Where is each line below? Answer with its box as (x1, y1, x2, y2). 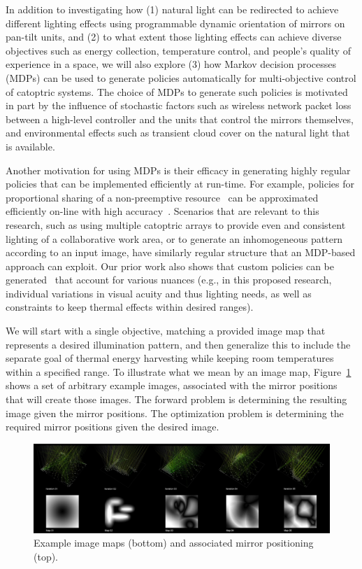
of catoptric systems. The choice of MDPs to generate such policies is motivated (6, 84, 348, 99)
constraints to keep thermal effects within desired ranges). (6, 300, 254, 314)
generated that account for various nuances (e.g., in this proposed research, (6, 272, 332, 287)
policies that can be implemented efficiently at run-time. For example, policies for (6, 176, 354, 191)
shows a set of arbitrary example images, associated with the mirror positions (6, 378, 338, 393)
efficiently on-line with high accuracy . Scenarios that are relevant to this (6, 204, 319, 218)
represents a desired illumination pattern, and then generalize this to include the (6, 337, 351, 351)
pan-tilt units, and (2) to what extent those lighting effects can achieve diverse (6, 29, 342, 44)
